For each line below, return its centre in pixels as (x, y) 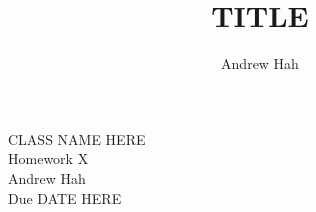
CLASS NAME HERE (77, 138)
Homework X (48, 158)
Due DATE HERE (65, 197)
